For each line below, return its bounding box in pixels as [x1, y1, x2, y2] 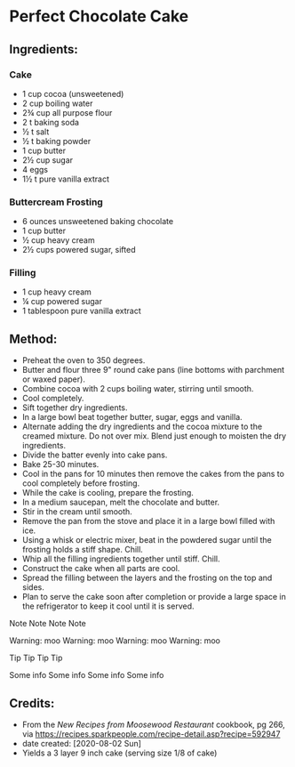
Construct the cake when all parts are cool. [21, 563, 180, 574]
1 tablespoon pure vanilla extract [21, 305, 141, 317]
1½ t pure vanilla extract [21, 174, 109, 184]
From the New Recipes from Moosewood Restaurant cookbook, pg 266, [21, 719, 286, 731]
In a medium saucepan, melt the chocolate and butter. [21, 497, 220, 508]
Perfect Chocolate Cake [9, 6, 189, 27]
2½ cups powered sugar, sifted [21, 245, 136, 255]
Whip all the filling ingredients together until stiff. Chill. [21, 553, 220, 564]
